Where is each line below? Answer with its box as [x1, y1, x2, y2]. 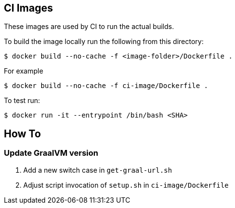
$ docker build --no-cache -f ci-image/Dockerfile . [4, 82, 208, 90]
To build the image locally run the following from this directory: [4, 37, 204, 46]
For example [4, 67, 44, 75]
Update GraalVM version [4, 148, 98, 158]
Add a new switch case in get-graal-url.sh [23, 165, 172, 174]
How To [4, 127, 41, 140]
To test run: [4, 96, 40, 105]
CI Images [4, 2, 53, 14]
